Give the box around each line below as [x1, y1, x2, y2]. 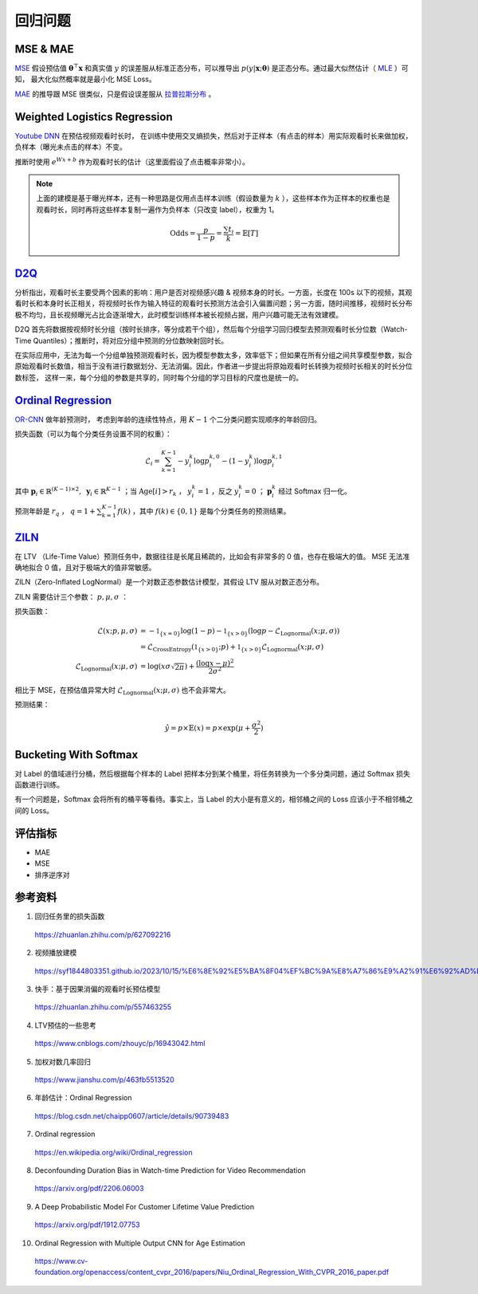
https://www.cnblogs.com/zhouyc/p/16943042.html [34, 1039, 206, 1048]
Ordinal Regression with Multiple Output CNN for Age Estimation [34, 1238, 246, 1248]
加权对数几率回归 [34, 1056, 91, 1066]
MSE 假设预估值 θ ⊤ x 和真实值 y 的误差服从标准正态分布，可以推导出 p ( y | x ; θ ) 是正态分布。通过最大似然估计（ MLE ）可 [14, 62, 409, 73]
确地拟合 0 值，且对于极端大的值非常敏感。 [14, 562, 156, 572]
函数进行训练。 [14, 780, 64, 789]
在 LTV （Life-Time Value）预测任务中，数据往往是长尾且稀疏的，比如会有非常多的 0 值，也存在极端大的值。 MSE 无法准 [14, 551, 410, 561]
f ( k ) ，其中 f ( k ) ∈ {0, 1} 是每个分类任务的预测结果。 [116, 506, 291, 516]
